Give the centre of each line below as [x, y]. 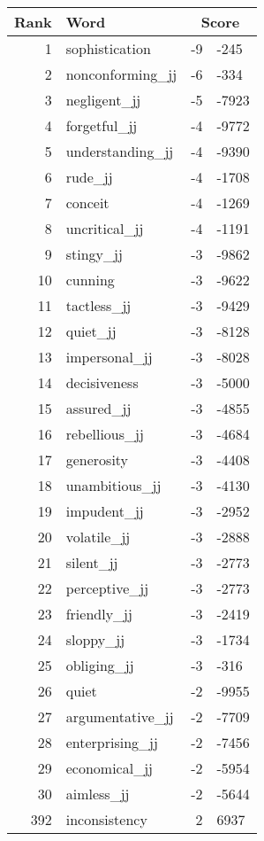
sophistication [108, 48]
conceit [87, 202]
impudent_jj [105, 511]
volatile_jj [98, 537]
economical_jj [109, 768]
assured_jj [98, 408]
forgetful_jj [102, 125]
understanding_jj [120, 151]
